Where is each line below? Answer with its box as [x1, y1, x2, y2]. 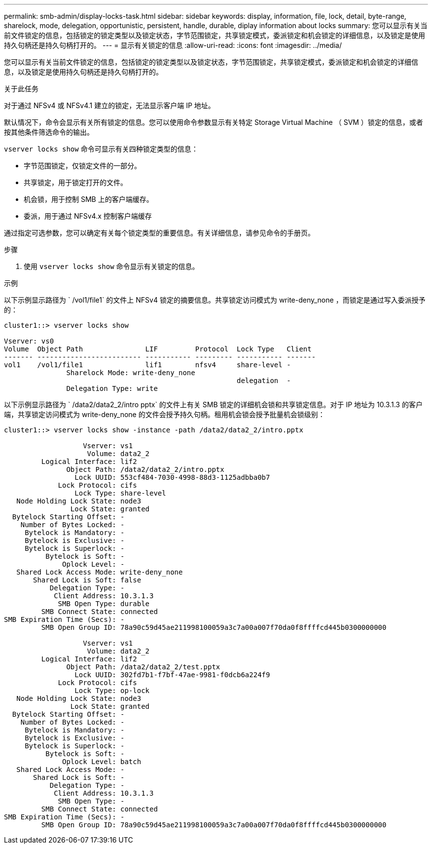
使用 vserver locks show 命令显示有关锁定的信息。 [24, 262, 199, 270]
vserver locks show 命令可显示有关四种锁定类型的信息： [4, 145, 198, 153]
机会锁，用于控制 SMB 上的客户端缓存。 [24, 195, 153, 203]
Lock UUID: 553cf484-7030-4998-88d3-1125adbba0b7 [74, 473, 270, 481]
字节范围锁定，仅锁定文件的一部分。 [24, 161, 141, 170]
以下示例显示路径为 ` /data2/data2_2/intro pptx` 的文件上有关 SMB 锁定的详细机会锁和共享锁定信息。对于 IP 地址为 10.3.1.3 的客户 [4, 400, 423, 409]
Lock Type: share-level [74, 489, 166, 497]
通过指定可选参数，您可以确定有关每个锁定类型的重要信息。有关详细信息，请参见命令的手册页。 [4, 229, 315, 237]
